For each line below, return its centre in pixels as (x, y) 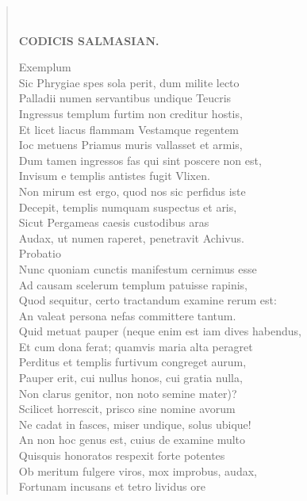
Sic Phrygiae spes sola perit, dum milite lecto (129, 82)
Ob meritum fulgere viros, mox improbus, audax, (138, 470)
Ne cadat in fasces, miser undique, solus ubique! (135, 424)
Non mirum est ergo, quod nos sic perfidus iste (132, 191)
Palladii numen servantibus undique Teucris (125, 98)
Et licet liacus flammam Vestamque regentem (129, 129)
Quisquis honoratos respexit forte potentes (122, 455)
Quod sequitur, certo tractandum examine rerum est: (148, 300)
